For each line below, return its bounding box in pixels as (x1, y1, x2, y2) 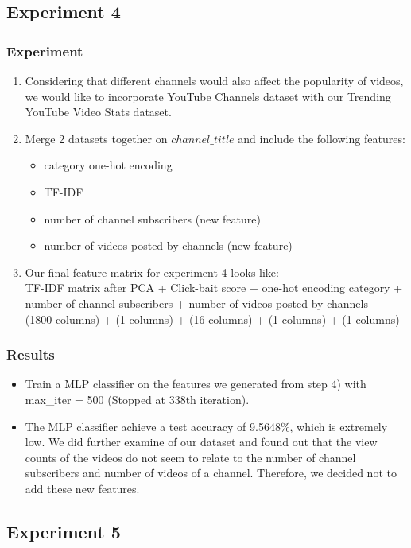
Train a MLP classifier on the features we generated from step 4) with (25, 375, 366, 392)
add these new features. (25, 480, 140, 496)
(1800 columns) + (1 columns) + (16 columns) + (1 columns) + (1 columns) (25, 310, 400, 327)
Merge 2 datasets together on (25, 130, 168, 146)
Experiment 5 (6, 519, 121, 543)
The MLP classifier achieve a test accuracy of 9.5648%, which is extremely (25, 418, 388, 434)
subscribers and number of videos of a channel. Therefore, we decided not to (25, 464, 397, 481)
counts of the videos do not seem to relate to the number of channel (25, 449, 356, 465)
